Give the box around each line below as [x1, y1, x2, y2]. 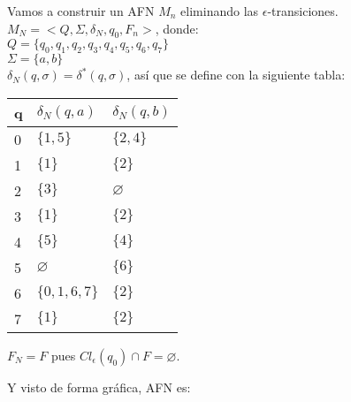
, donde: [155, 19, 199, 37]
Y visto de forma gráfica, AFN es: [7, 377, 191, 396]
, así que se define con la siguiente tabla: [126, 65, 346, 84]
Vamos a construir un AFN [7, 2, 155, 19]
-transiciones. [267, 2, 339, 19]
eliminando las [180, 2, 259, 19]
